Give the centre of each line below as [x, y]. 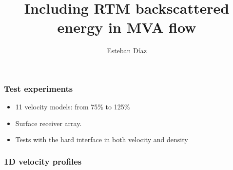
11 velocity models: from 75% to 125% [73, 107]
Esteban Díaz [127, 51]
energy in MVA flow [127, 27]
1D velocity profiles [43, 161]
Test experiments [39, 88]
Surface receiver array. [49, 123]
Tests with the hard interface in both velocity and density [102, 139]
